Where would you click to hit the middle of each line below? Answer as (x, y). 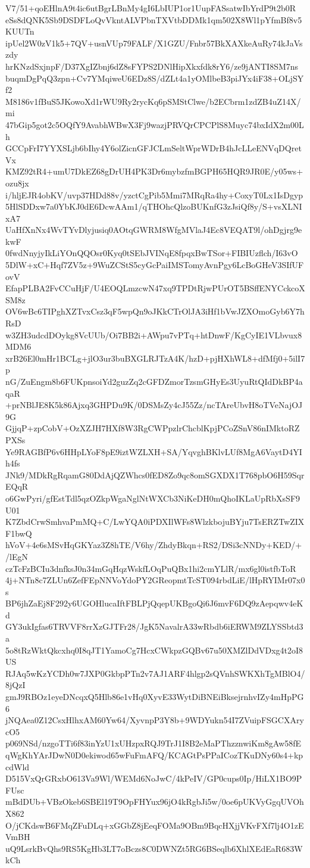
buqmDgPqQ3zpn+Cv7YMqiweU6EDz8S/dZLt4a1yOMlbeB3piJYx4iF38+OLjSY (155, 78)
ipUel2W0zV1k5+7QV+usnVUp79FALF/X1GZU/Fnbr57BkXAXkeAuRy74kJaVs (154, 43)
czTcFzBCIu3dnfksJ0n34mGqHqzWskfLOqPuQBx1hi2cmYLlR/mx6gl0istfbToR (151, 568)
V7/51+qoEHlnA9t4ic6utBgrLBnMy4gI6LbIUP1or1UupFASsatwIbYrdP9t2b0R (151, 8)
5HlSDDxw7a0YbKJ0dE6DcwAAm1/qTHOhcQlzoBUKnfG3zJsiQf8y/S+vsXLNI (154, 206)
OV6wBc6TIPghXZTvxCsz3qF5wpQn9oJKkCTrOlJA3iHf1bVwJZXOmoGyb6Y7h (155, 311)
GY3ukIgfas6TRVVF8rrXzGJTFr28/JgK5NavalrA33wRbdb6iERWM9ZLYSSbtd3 (154, 626)
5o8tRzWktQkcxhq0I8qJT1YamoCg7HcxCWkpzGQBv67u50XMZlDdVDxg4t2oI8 (154, 650)
